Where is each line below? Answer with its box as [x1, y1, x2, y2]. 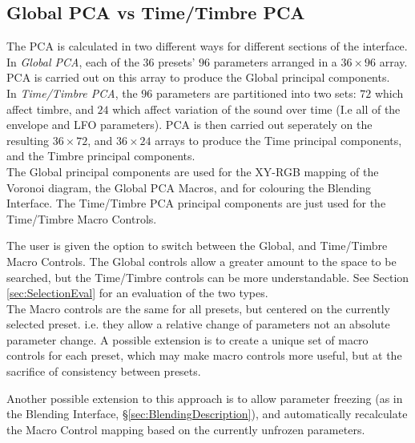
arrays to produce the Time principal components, [155, 131, 402, 148]
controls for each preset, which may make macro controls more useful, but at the [6, 347, 402, 364]
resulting [6, 131, 50, 148]
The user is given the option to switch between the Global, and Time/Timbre [6, 237, 388, 254]
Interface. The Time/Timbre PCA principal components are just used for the [6, 195, 386, 211]
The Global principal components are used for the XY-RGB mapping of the [6, 163, 379, 179]
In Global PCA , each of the [6, 53, 139, 70]
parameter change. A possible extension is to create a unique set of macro [6, 331, 369, 348]
